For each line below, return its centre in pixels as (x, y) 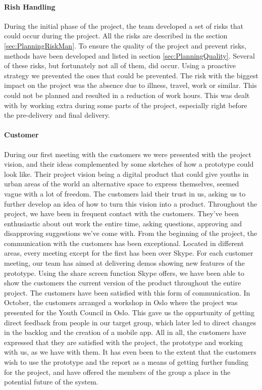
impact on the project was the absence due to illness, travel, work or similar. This (130, 85)
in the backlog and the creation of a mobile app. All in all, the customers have (125, 332)
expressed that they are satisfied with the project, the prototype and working (124, 342)
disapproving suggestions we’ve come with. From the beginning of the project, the (131, 233)
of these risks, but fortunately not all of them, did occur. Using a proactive (120, 65)
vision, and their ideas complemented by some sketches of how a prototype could (129, 164)
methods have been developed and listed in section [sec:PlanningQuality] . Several (129, 55)
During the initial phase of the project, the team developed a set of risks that (124, 26)
